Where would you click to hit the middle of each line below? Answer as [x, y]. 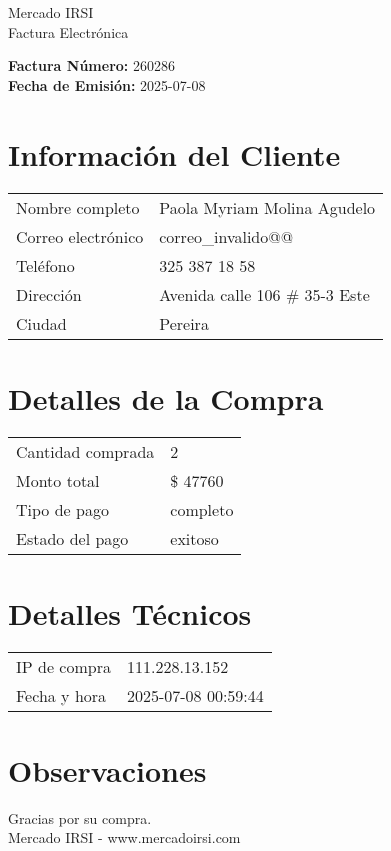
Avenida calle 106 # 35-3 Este [264, 294]
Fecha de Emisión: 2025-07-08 [107, 84]
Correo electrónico [80, 236]
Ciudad [41, 323]
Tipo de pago [62, 509]
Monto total [58, 480]
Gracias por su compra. [80, 817]
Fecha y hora [61, 695]
